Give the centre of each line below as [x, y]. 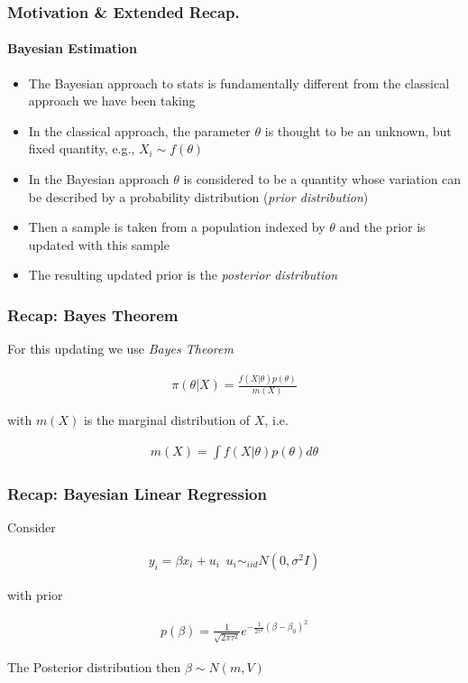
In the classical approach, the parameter [139, 130]
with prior [35, 594]
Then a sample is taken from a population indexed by [177, 227]
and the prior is [382, 227]
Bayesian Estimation [72, 48]
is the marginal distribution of [167, 420]
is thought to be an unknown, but [358, 130]
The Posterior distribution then [94, 666]
